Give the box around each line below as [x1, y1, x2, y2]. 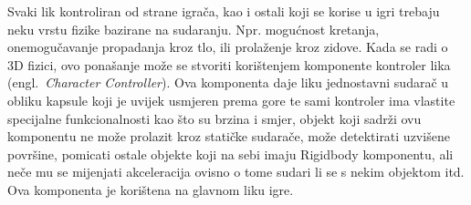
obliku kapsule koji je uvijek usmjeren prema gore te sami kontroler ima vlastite [7, 90, 455, 109]
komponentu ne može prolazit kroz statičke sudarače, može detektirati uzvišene [7, 127, 450, 146]
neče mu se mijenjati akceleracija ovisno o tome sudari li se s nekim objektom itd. [7, 162, 465, 181]
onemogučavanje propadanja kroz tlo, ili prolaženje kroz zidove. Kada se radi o [7, 37, 448, 56]
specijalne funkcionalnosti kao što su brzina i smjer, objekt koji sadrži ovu [7, 108, 422, 128]
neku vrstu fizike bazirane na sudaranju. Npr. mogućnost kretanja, [7, 19, 380, 38]
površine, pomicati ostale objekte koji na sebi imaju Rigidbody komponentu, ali [7, 144, 454, 163]
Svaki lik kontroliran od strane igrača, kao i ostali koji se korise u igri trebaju [7, 2, 440, 20]
